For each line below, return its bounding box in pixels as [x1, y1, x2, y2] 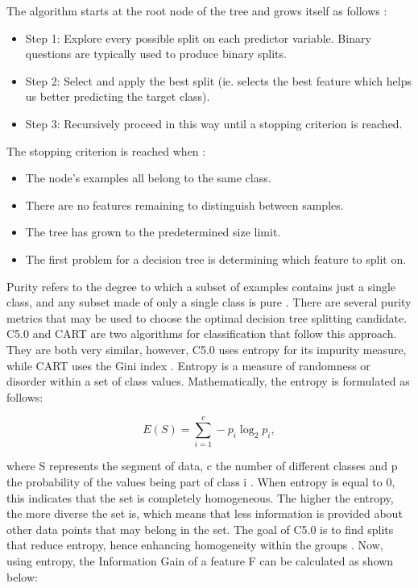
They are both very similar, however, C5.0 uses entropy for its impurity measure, [6, 340, 407, 357]
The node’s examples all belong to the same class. [25, 169, 271, 186]
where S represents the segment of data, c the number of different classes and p [6, 457, 398, 474]
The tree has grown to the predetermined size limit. [25, 223, 281, 240]
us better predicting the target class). [25, 88, 210, 105]
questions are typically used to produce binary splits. [25, 45, 287, 62]
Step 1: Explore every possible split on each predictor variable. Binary [25, 29, 371, 46]
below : [6, 568, 38, 585]
